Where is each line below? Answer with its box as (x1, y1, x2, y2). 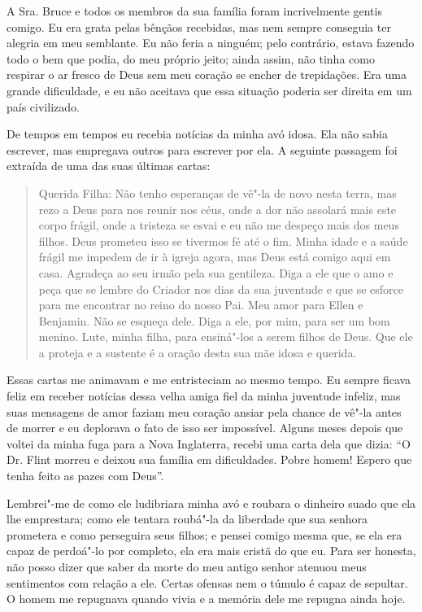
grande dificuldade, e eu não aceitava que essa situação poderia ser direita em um (7, 81, 412, 98)
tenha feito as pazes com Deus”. (7, 467, 164, 484)
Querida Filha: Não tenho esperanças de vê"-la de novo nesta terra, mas (38, 184, 397, 201)
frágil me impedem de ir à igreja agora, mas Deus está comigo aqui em (38, 248, 391, 265)
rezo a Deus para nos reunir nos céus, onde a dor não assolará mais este (38, 200, 397, 217)
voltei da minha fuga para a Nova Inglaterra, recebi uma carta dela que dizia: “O (7, 435, 411, 452)
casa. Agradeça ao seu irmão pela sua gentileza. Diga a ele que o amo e (38, 264, 394, 281)
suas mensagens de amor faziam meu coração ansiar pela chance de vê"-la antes (7, 403, 402, 420)
